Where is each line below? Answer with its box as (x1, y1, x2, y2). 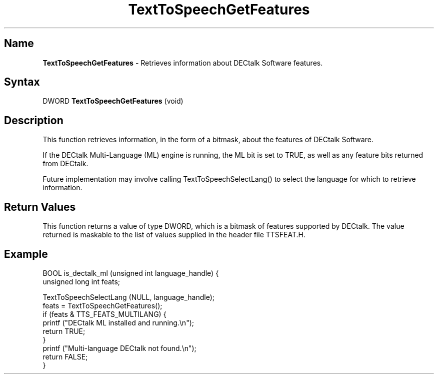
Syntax (4, 76, 40, 89)
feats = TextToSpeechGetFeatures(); (42, 301, 162, 310)
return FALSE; (42, 352, 88, 361)
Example (4, 247, 48, 260)
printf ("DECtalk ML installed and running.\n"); (42, 318, 194, 327)
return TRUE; (42, 326, 85, 335)
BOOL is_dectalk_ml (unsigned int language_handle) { (42, 268, 219, 277)
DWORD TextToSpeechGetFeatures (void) (42, 97, 183, 106)
